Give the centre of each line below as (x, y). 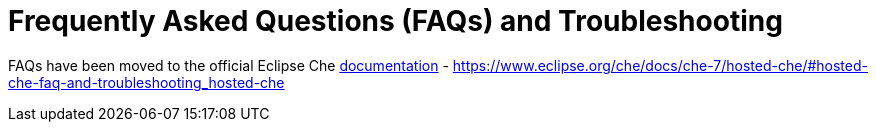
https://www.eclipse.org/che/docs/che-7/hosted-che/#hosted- (660, 65)
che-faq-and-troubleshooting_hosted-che (146, 82)
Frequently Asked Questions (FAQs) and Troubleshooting (395, 21)
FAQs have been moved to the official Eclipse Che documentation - (228, 65)
